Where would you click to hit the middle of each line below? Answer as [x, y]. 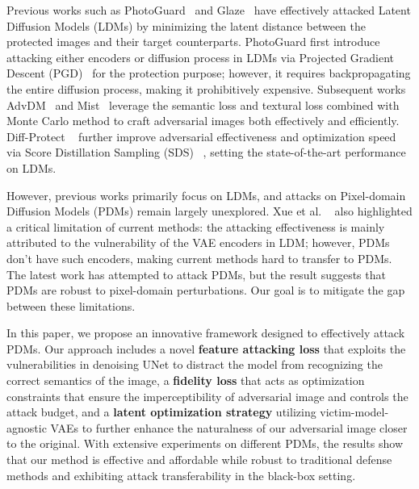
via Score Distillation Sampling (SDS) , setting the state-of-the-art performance [206, 152]
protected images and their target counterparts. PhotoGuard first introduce [193, 42]
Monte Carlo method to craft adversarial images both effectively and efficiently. [203, 121]
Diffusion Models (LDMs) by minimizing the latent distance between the [186, 25]
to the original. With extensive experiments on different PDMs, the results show [205, 443]
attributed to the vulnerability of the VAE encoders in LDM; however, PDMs [198, 242]
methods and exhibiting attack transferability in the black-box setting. [181, 475]
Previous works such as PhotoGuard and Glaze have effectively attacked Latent [209, 10]
